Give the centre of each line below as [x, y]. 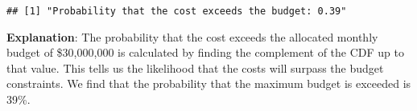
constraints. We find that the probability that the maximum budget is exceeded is [209, 83]
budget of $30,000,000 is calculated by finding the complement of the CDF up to [205, 52]
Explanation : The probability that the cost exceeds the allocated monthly [192, 36]
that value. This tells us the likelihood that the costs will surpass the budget [195, 67]
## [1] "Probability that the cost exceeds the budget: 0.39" [177, 11]
